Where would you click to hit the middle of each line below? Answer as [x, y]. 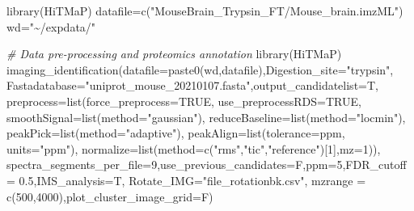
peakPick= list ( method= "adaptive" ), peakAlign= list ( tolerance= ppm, [176, 133]
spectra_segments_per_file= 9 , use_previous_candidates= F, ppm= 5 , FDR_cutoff [207, 165]
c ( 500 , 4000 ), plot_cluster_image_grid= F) [110, 196]
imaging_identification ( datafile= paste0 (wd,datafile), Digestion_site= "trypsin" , [200, 69]
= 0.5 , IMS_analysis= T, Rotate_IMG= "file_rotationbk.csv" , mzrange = [186, 180]
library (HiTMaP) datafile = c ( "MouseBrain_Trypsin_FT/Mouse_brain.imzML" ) [205, 11]
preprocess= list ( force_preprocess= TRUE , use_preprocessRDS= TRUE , [184, 101]
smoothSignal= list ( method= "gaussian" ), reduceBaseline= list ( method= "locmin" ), [206, 117]
